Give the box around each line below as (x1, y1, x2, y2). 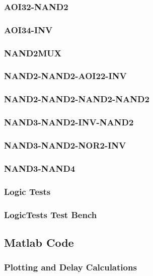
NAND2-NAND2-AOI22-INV (4, 70, 127, 82)
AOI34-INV (4, 23, 53, 36)
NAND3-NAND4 (4, 162, 75, 174)
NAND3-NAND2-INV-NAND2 (4, 116, 134, 128)
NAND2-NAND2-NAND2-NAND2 (4, 93, 149, 105)
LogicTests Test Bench (4, 208, 97, 221)
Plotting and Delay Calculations (4, 261, 137, 273)
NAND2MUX (4, 46, 62, 59)
